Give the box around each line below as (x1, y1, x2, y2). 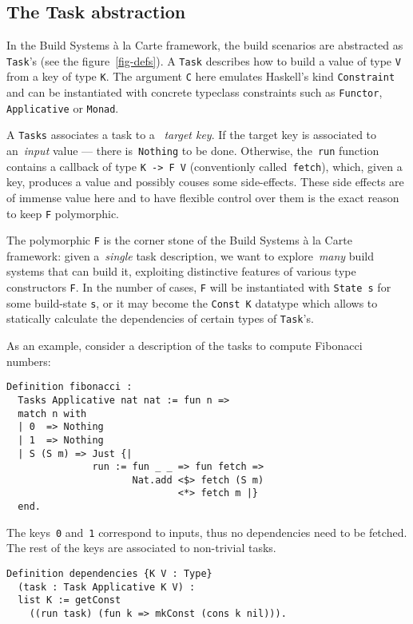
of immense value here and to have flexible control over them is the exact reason (6, 189, 399, 205)
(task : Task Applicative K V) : (18, 581, 196, 593)
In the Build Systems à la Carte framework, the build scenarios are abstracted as (6, 37, 403, 54)
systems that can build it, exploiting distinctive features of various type (6, 263, 356, 280)
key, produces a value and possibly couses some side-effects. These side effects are (6, 173, 404, 190)
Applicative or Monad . (6, 99, 119, 116)
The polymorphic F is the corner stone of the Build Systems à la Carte (6, 232, 352, 248)
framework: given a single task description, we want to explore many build (6, 247, 374, 264)
